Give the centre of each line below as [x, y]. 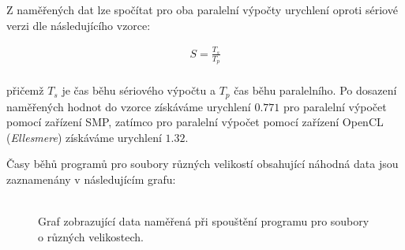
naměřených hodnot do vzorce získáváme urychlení [129, 106]
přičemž [25, 90]
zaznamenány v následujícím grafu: [91, 179]
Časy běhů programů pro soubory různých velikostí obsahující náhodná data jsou [202, 164]
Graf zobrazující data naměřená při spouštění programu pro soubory [204, 221]
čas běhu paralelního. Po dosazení [315, 90]
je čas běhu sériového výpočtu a [139, 90]
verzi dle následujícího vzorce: [79, 25]
